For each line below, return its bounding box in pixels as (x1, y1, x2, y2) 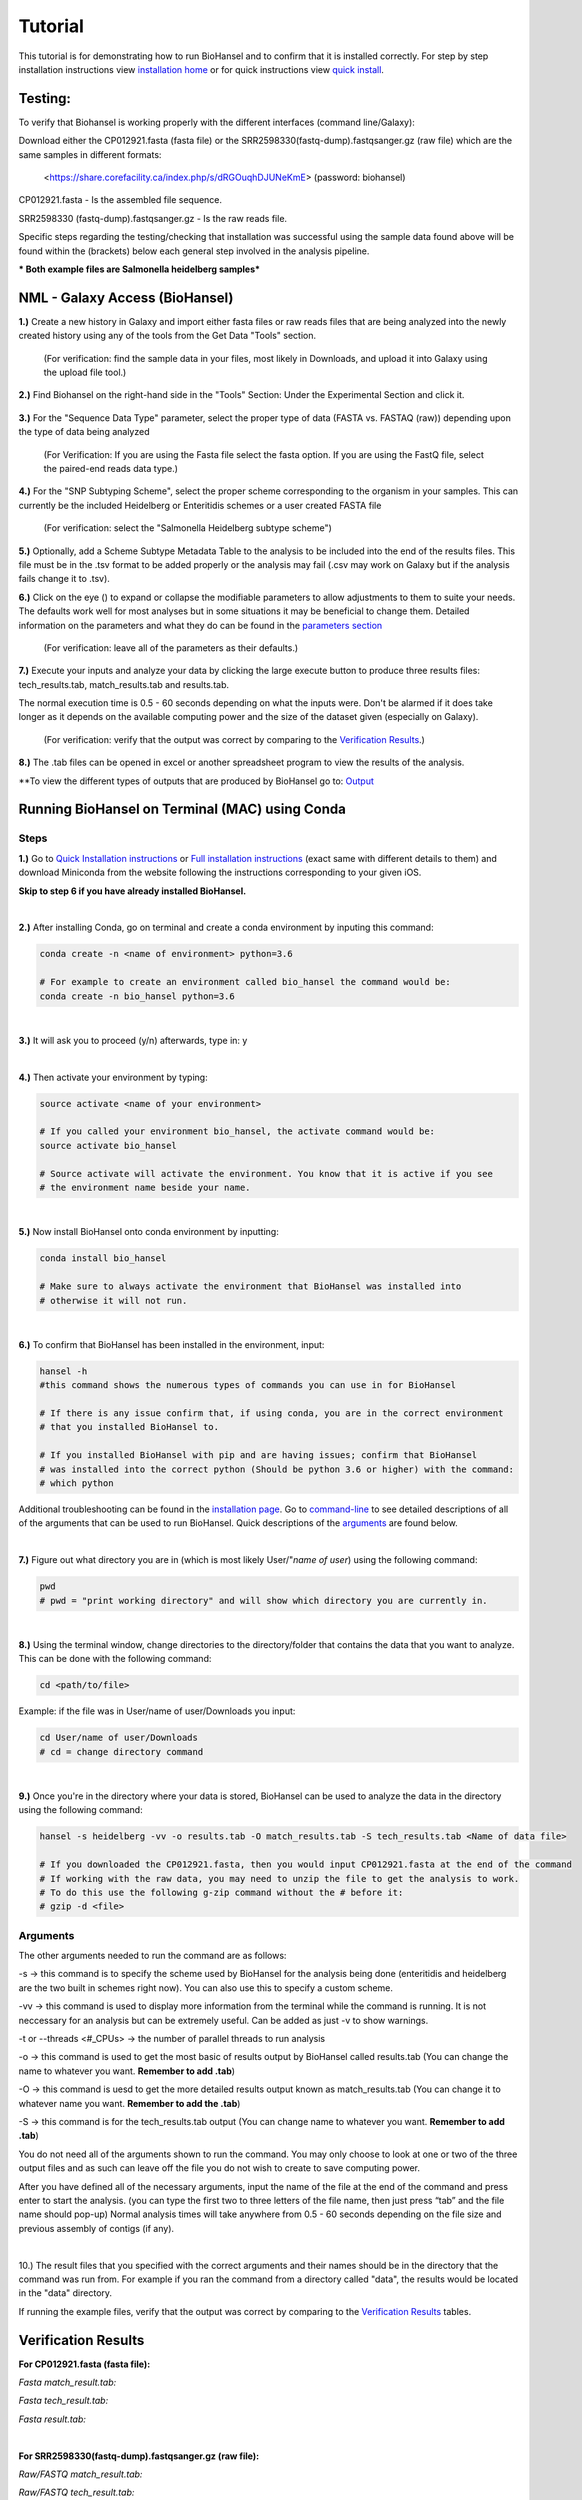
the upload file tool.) (43, 366, 127, 379)
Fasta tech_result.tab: (18, 2395, 109, 2407)
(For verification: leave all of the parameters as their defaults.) (43, 641, 299, 654)
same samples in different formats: (18, 148, 162, 160)
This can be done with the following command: (18, 1653, 212, 1665)
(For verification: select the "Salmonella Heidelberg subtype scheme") (43, 522, 332, 534)
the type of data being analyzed (18, 426, 150, 438)
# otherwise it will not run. (39, 1295, 188, 1306)
